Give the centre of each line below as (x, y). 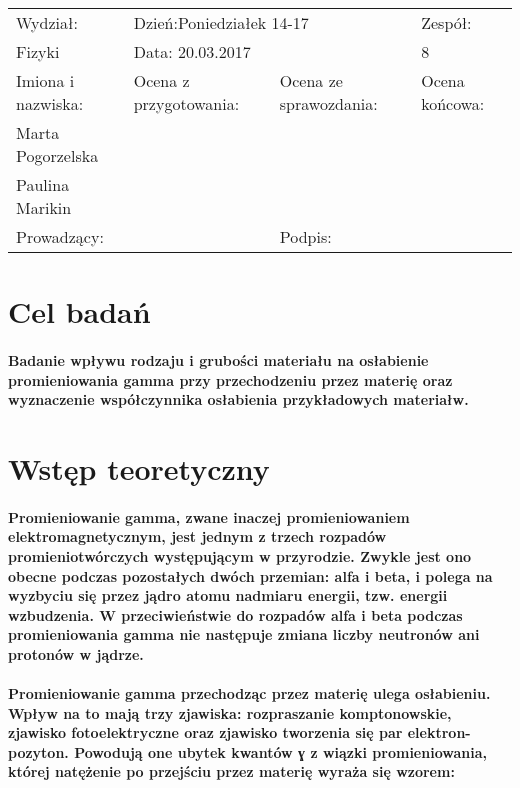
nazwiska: (50, 103)
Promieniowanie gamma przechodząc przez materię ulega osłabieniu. (249, 693)
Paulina (43, 184)
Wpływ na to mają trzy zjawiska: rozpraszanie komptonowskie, (230, 712)
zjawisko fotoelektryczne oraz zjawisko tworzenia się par (205, 732)
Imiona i (45, 80)
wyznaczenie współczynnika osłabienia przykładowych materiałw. (238, 399)
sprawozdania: (328, 103)
